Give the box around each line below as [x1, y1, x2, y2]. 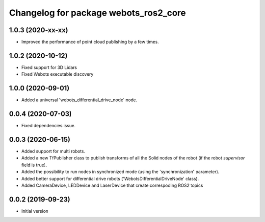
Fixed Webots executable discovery [21, 71, 94, 77]
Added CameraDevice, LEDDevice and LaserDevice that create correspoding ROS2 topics [21, 182, 203, 188]
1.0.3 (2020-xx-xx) [9, 26, 68, 34]
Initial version [21, 208, 49, 214]
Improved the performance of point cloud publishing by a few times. [21, 39, 159, 45]
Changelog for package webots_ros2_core [9, 7, 186, 18]
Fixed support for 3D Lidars [21, 64, 77, 70]
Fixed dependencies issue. [21, 123, 76, 129]
